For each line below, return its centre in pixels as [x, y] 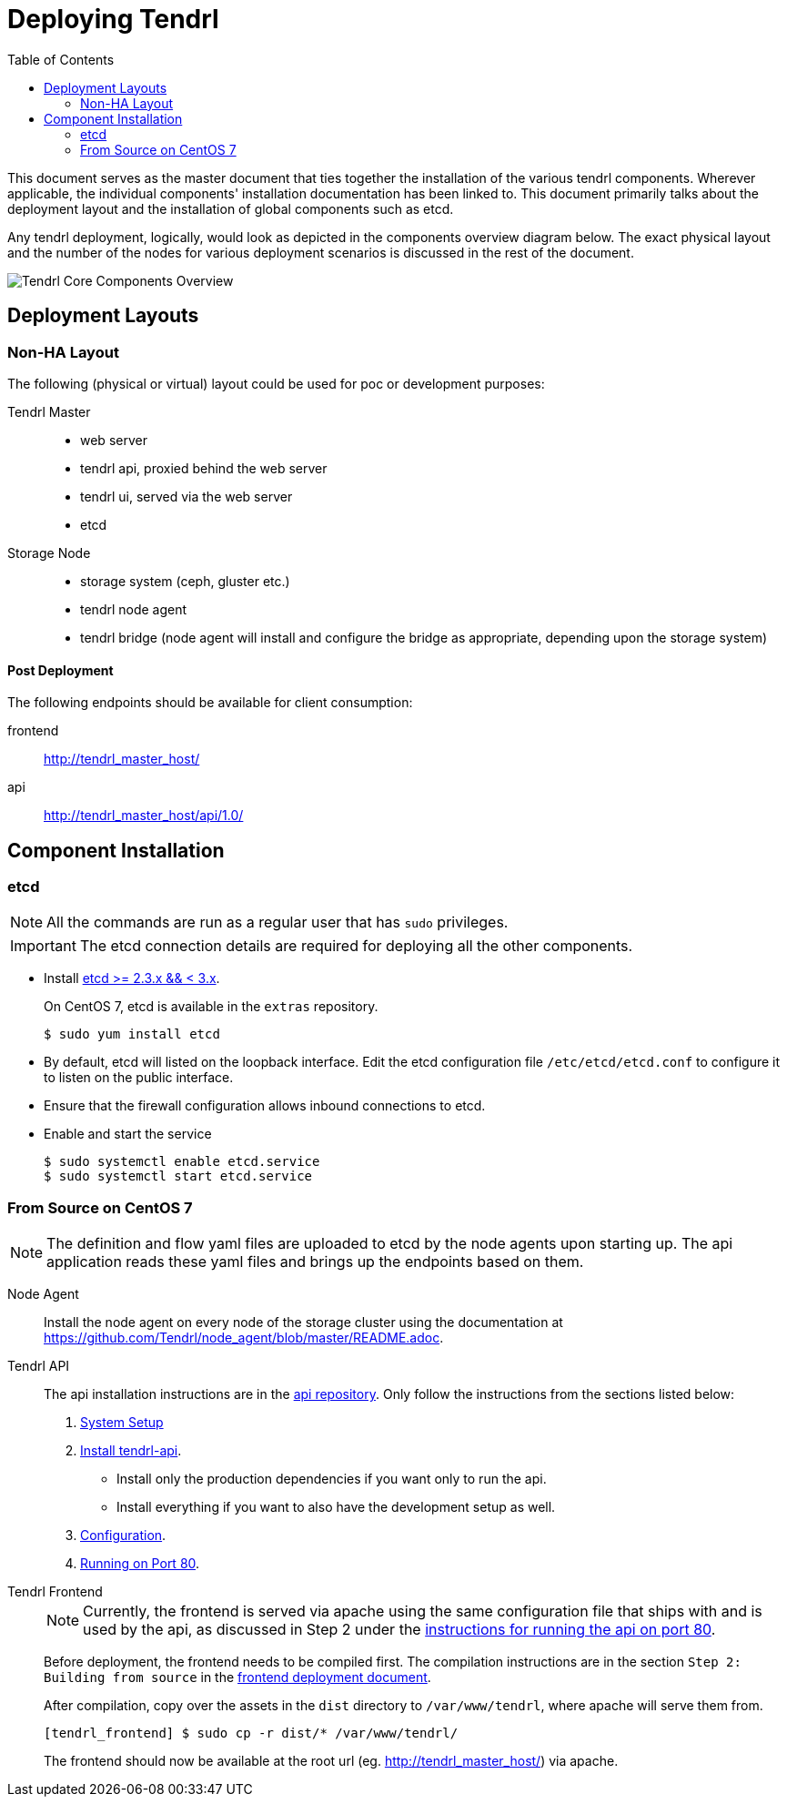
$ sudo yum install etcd [132, 1034]
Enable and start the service [128, 1134]
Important [43, 946]
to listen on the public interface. [139, 1078]
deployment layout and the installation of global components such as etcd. [231, 208]
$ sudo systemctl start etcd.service [178, 1176]
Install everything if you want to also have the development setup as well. [336, 1507]
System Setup [122, 1423]
